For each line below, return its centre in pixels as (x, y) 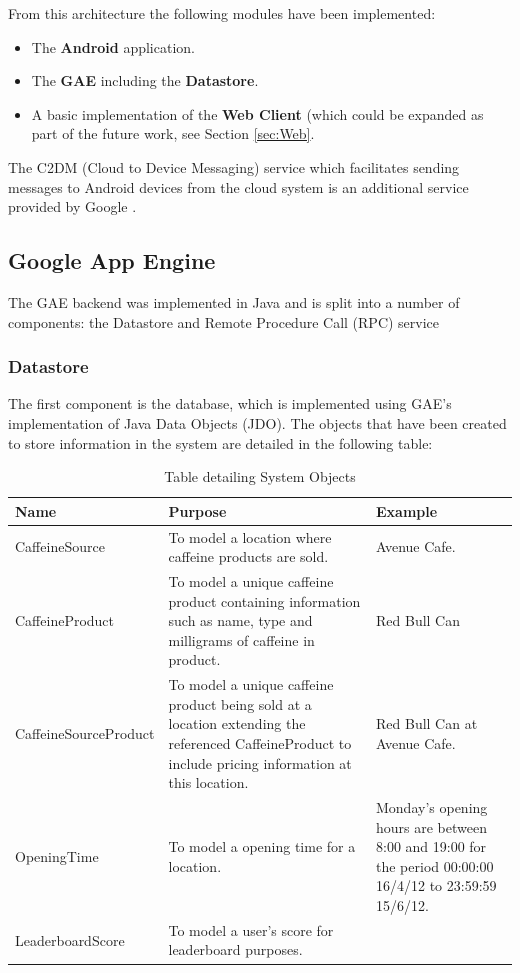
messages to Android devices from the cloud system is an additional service (238, 186)
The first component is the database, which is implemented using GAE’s (230, 403)
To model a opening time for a (262, 846)
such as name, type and (240, 620)
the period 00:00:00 (435, 865)
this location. (208, 782)
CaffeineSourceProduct (85, 733)
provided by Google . (72, 206)
